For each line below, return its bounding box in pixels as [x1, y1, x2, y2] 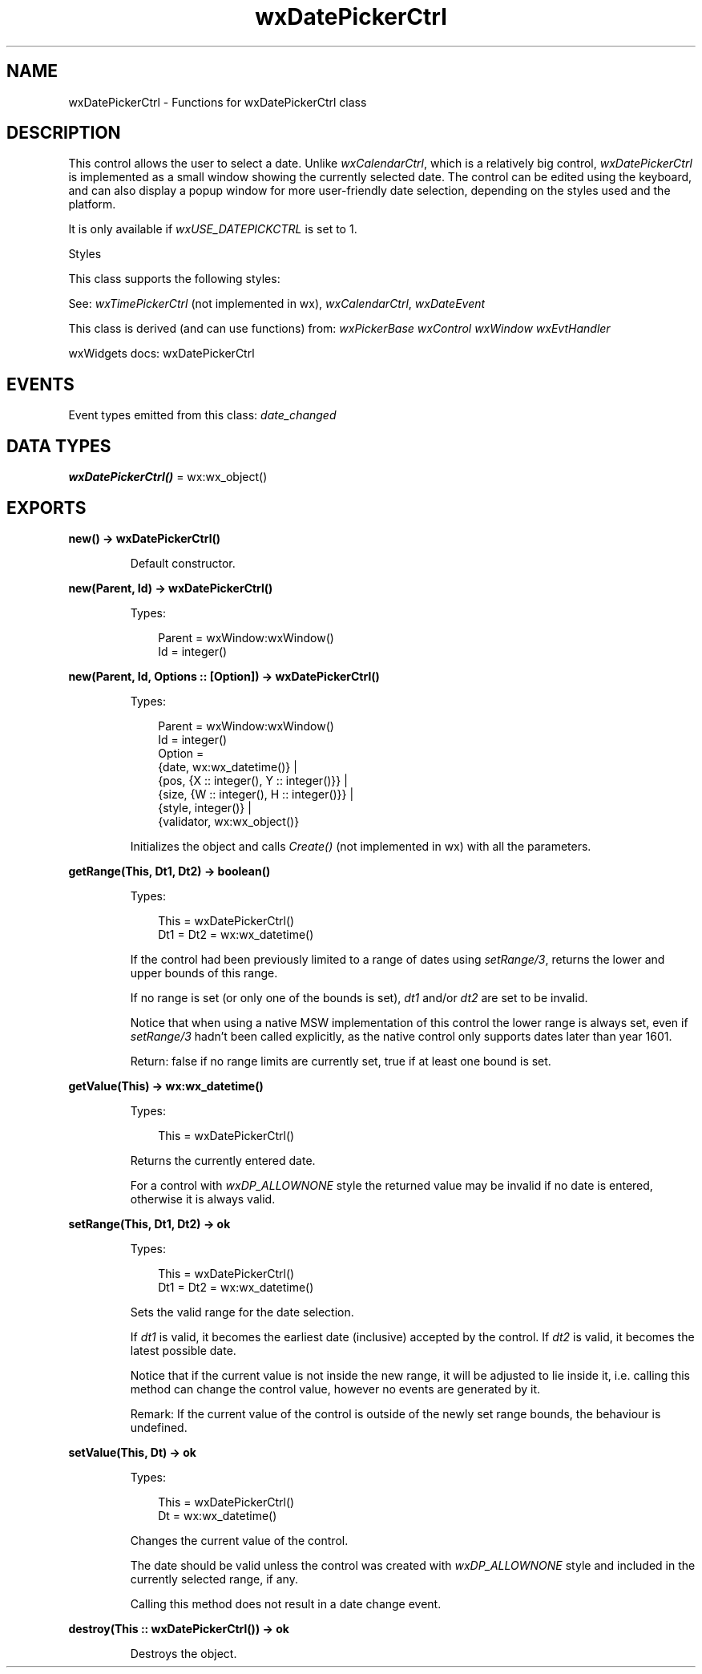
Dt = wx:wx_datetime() [158, 1508, 277, 1522]
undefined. [130, 1420, 188, 1434]
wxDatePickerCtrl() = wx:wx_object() [68, 470, 268, 484]
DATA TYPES [6, 435, 111, 456]
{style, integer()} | [158, 800, 252, 815]
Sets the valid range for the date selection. [130, 1304, 354, 1319]
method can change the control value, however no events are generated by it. [130, 1381, 541, 1396]
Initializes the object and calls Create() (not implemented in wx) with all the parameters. [130, 839, 591, 853]
